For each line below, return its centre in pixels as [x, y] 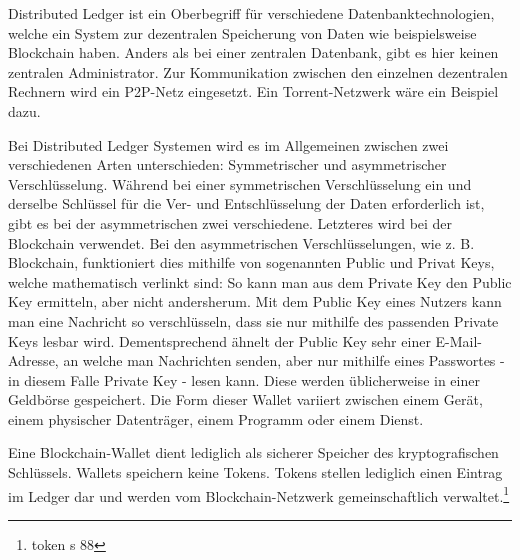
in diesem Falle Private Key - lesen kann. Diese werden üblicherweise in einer [244, 379]
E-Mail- [459, 340]
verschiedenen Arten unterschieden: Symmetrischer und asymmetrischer [227, 164]
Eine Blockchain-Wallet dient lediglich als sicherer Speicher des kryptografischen [253, 452]
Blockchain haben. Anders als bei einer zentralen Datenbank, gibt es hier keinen [253, 52]
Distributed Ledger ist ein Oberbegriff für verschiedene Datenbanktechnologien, [251, 13]
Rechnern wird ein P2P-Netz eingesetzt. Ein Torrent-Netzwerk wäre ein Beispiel [253, 91]
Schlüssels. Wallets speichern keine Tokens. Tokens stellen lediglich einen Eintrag [255, 472]
